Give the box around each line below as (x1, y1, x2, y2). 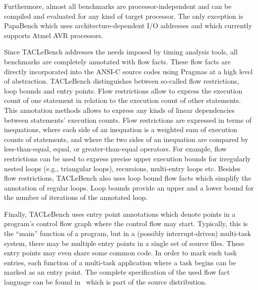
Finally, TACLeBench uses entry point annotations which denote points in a (4, 208, 236, 219)
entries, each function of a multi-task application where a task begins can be (4, 257, 236, 267)
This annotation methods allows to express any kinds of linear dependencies (4, 104, 235, 115)
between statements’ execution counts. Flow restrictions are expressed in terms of (4, 114, 252, 125)
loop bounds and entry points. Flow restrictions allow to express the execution (4, 85, 243, 96)
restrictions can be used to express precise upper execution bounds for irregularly (4, 153, 251, 163)
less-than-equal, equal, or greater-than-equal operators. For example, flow (4, 144, 227, 154)
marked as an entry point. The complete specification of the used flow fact (4, 267, 230, 277)
